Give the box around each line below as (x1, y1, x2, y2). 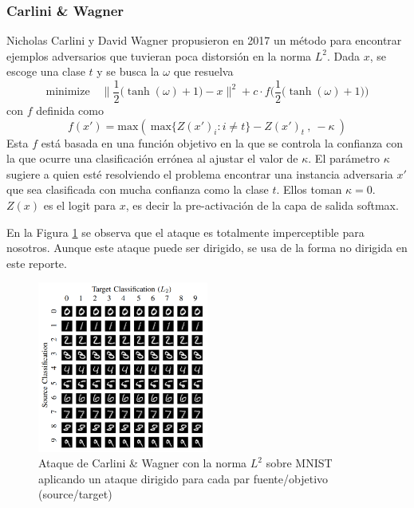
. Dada (326, 47, 361, 64)
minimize (45, 86, 90, 98)
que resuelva (173, 63, 234, 80)
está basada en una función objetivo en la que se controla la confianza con (41, 134, 404, 151)
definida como (36, 102, 104, 119)
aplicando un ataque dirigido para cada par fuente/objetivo (38, 470, 329, 486)
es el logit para (43, 197, 116, 214)
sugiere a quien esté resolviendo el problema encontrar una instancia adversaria (6, 165, 393, 182)
